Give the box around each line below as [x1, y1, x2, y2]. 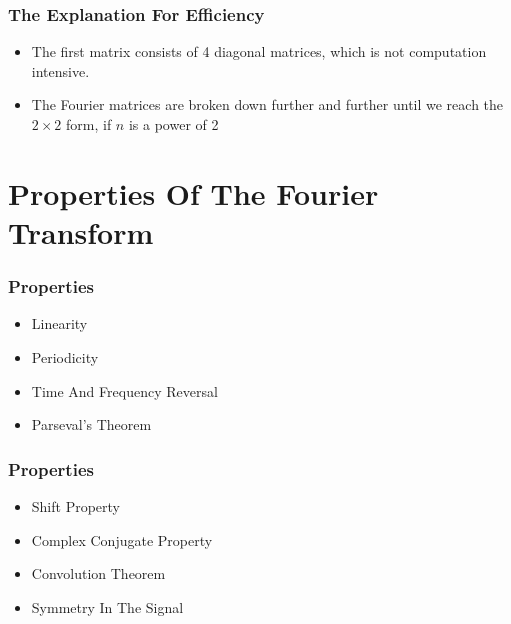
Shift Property [31, 495, 120, 516]
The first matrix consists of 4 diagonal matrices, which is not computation [31, 41, 487, 62]
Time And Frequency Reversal [31, 380, 218, 401]
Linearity [31, 313, 88, 334]
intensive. [31, 60, 90, 81]
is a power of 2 [128, 114, 219, 134]
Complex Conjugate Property [31, 529, 213, 550]
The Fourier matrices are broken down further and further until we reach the [31, 94, 504, 115]
